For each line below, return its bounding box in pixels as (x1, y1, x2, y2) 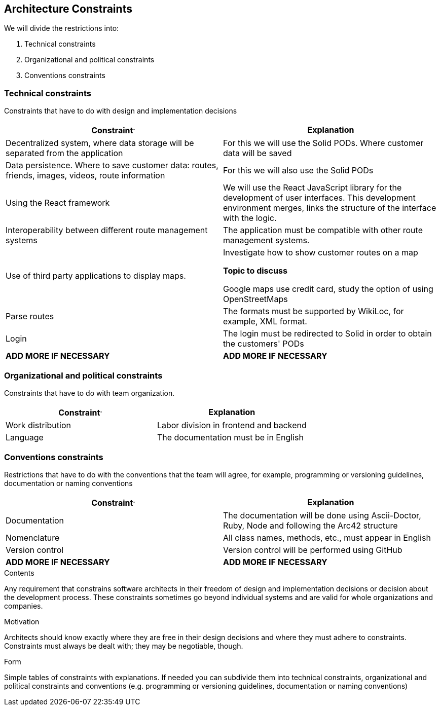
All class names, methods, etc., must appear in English (223, 532, 431, 543)
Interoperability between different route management (6, 225, 208, 235)
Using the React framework (6, 197, 110, 208)
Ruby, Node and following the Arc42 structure (223, 520, 398, 531)
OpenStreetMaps (223, 293, 288, 304)
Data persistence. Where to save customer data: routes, (6, 160, 218, 170)
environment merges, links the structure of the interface (223, 202, 436, 213)
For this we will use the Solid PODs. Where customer (223, 137, 424, 148)
